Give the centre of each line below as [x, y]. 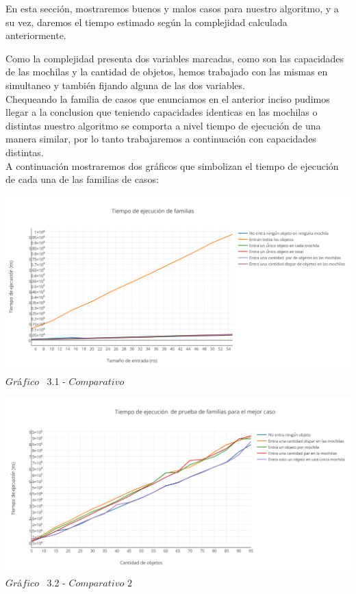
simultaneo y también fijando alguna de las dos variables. [125, 85]
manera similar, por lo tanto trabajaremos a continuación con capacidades [161, 139]
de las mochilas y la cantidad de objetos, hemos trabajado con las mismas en [167, 72]
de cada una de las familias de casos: [82, 179]
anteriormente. [36, 35]
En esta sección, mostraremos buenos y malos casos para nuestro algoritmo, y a [172, 8]
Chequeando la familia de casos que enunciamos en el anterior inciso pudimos [168, 98]
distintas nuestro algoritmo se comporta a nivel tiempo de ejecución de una [163, 125]
